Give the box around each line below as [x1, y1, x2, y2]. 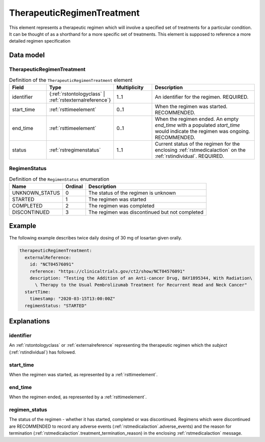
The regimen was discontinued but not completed [88, 208, 204, 215]
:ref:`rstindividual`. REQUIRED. [155, 153, 224, 159]
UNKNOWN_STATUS [12, 189, 60, 196]
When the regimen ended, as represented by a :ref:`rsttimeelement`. [9, 394, 147, 400]
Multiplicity [116, 84, 144, 91]
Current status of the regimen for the [155, 140, 240, 147]
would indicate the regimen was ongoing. [155, 128, 250, 134]
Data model [9, 51, 45, 59]
